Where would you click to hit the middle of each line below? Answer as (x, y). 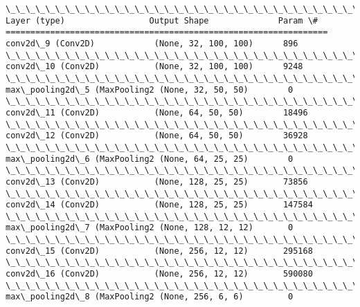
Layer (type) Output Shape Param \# (162, 20)
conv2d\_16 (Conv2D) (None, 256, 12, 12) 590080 (159, 274)
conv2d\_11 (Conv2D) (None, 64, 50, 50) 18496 (157, 112)
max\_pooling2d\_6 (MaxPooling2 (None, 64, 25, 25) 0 (150, 159)
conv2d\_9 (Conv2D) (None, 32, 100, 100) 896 (152, 43)
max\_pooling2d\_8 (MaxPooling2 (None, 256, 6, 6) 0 (150, 297)
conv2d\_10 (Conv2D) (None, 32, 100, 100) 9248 (154, 67)
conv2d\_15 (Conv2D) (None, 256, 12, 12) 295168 (159, 251)
